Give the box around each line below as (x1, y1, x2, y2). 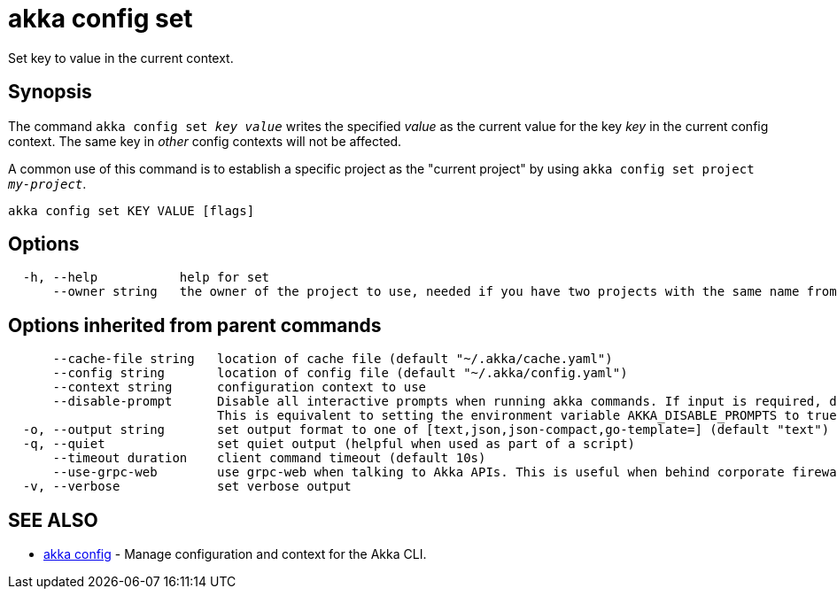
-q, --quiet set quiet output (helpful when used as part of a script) (22, 437, 636, 452)
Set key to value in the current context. (8, 50, 234, 66)
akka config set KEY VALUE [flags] (8, 203, 255, 218)
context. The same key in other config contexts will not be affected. (8, 133, 402, 149)
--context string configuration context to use (52, 380, 427, 395)
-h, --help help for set (22, 270, 270, 285)
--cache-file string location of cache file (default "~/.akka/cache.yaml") (52, 352, 613, 367)
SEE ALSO (8, 508, 98, 531)
